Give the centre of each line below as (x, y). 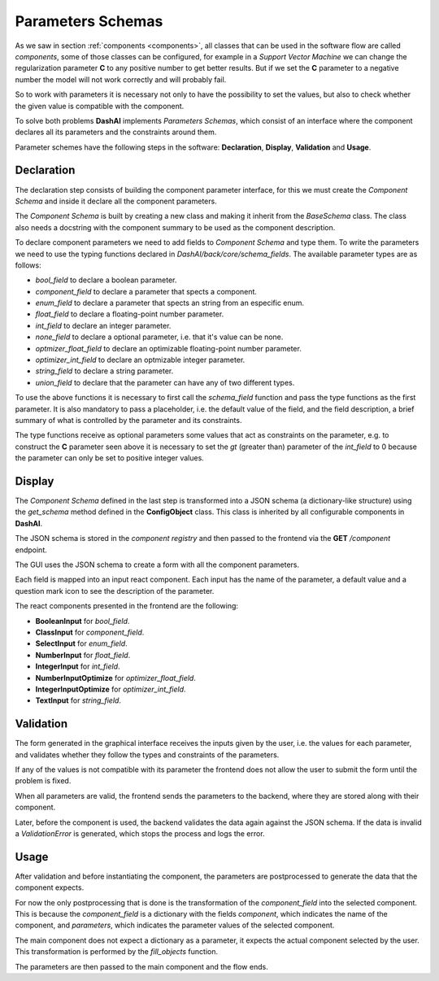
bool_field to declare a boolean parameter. (106, 280)
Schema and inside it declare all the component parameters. (116, 201)
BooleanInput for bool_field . (83, 621)
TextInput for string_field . (78, 700)
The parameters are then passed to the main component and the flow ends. (141, 966)
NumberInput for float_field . (83, 655)
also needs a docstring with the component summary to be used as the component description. (175, 227)
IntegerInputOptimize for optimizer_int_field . (111, 689)
